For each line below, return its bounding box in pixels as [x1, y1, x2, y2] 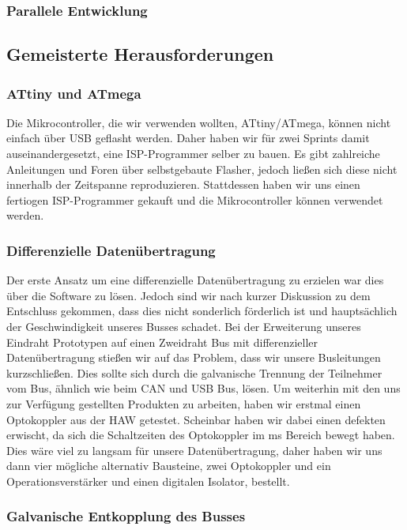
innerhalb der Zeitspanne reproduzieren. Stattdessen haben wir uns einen [6, 176, 360, 193]
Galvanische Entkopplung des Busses [6, 506, 246, 526]
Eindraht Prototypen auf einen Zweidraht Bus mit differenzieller [6, 333, 318, 350]
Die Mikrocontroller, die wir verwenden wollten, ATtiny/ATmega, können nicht [6, 114, 391, 130]
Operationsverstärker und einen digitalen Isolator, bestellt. [6, 472, 290, 489]
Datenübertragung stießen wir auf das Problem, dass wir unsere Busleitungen [6, 349, 381, 366]
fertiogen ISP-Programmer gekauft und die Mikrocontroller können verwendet [6, 191, 383, 208]
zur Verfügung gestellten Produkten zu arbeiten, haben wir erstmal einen [6, 395, 361, 412]
